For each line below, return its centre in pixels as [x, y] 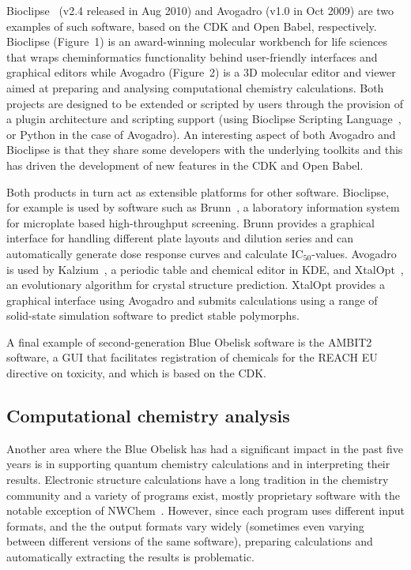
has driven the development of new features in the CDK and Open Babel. [185, 165]
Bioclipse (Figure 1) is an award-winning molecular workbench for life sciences [197, 41]
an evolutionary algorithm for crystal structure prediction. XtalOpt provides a [196, 285]
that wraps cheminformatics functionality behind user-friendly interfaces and [192, 56]
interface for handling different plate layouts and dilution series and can [180, 238]
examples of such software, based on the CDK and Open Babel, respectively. [192, 26]
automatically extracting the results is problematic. [130, 557]
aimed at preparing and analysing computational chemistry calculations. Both [195, 87]
